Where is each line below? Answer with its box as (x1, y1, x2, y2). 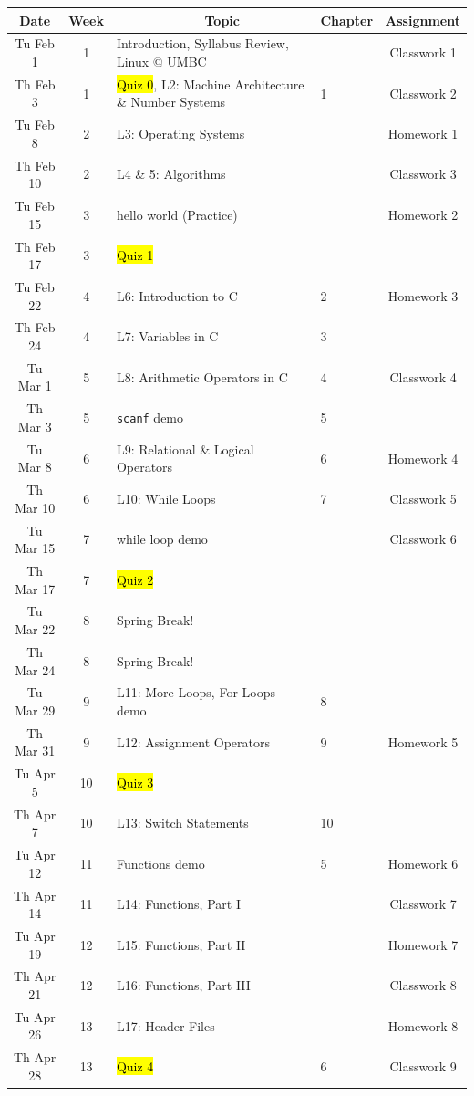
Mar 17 (15, 579, 56, 598)
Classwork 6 (389, 529, 457, 548)
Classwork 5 (389, 488, 457, 507)
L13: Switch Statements (116, 813, 249, 832)
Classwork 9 (389, 1057, 457, 1076)
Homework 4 (387, 448, 459, 467)
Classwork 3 (389, 164, 457, 183)
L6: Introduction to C (116, 286, 238, 305)
